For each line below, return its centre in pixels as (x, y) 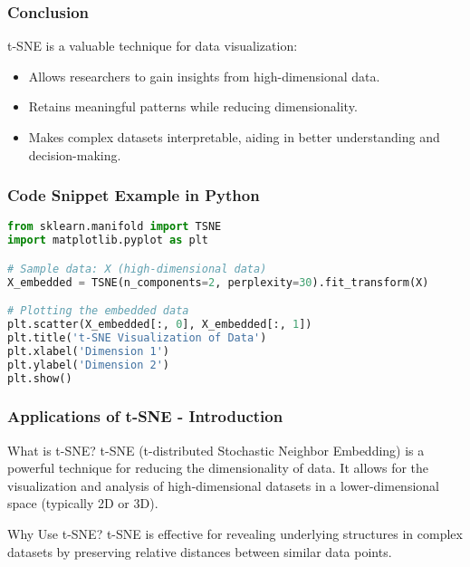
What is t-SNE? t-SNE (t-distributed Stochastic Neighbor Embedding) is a (216, 450)
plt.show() (40, 378)
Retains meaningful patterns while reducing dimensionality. (193, 106)
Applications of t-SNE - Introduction (145, 416)
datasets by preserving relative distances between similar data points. (200, 551)
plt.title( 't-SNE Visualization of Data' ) (137, 337)
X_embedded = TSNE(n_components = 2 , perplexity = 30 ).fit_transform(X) (218, 282)
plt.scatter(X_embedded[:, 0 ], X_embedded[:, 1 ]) (160, 325)
